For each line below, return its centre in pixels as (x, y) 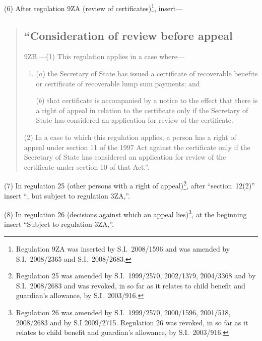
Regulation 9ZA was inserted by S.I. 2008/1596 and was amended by (123, 249)
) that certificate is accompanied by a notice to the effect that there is (150, 100)
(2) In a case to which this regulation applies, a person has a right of (130, 137)
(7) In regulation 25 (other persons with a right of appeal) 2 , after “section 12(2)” (129, 185)
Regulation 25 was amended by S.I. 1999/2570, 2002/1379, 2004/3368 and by (136, 276)
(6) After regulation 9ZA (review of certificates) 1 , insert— (94, 7)
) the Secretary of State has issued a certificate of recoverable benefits (150, 74)
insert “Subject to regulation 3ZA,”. (59, 224)
